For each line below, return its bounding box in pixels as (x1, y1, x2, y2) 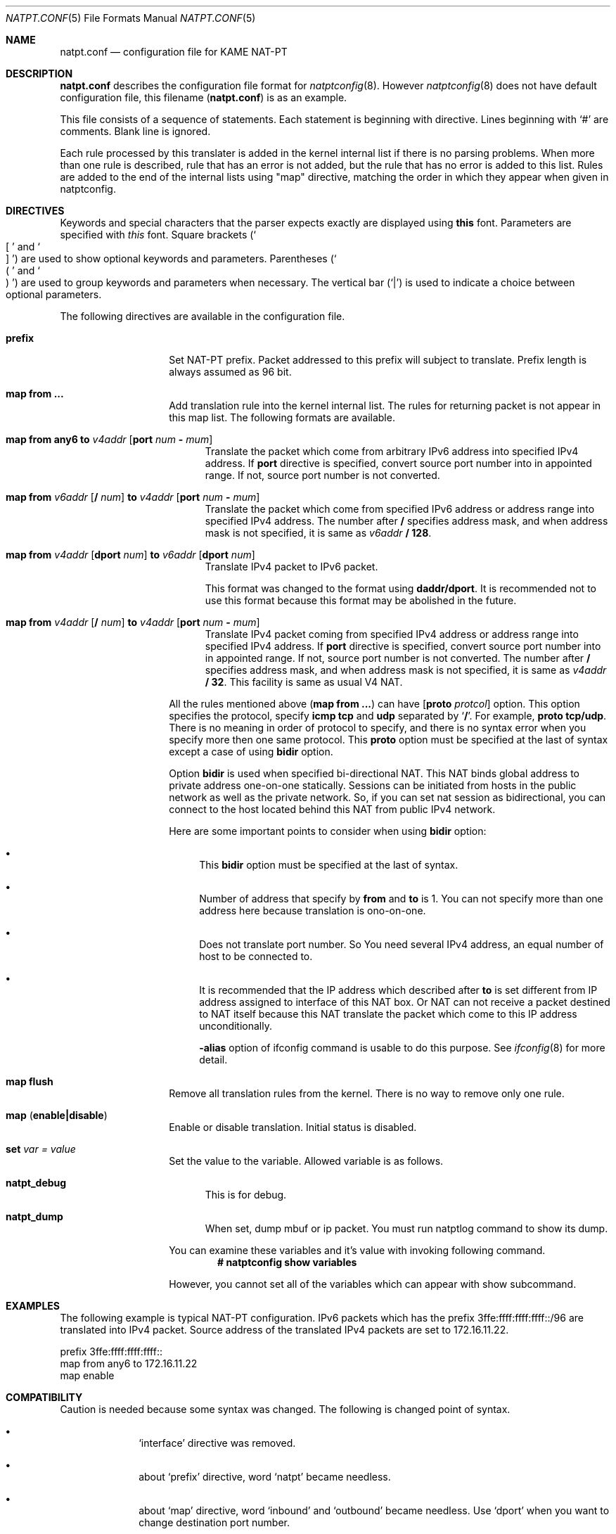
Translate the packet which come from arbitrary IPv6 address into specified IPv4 (205, 445, 579, 457)
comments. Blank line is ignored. (60, 125, 211, 137)
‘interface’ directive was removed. (139, 1437, 296, 1449)
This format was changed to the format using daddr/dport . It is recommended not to (205, 582, 596, 594)
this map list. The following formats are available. (169, 411, 395, 423)
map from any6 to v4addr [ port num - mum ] (6, 433, 213, 445)
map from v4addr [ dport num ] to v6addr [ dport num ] (6, 549, 255, 561)
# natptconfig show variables (217, 1256, 357, 1268)
